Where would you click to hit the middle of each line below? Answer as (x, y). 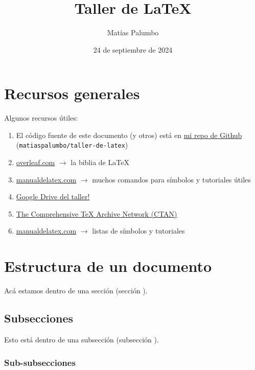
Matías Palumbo (133, 32)
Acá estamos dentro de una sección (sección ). (76, 291)
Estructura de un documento (108, 266)
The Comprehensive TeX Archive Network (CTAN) (97, 213)
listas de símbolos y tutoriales (138, 231)
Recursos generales (72, 93)
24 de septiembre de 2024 (133, 49)
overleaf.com (36, 162)
